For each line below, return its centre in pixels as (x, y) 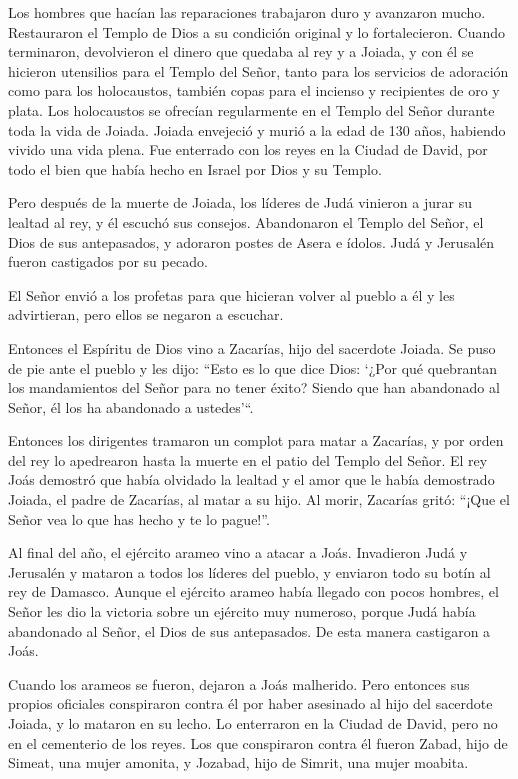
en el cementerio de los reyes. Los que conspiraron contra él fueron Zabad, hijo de (258, 742)
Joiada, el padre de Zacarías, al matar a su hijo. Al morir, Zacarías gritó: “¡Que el (259, 499)
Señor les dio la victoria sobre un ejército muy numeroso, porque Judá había (242, 611)
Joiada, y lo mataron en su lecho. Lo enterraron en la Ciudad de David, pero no (253, 723)
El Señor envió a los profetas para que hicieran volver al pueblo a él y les (231, 294)
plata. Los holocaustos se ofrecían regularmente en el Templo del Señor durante (251, 109)
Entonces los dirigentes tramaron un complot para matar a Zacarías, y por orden (256, 440)
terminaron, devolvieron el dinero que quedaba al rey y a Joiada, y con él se (241, 51)
